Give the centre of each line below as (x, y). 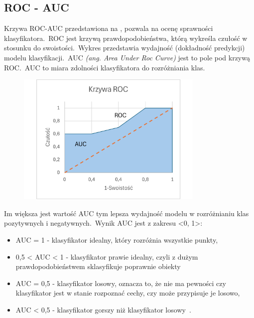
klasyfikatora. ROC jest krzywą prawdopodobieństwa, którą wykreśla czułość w (126, 38)
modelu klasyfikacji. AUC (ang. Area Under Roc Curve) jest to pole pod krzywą (127, 57)
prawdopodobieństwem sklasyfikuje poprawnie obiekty (98, 266)
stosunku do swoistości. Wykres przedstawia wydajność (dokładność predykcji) (125, 48)
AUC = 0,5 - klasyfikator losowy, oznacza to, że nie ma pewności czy (121, 283)
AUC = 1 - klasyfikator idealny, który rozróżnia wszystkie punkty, (117, 240)
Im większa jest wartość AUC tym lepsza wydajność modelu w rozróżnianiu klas (127, 213)
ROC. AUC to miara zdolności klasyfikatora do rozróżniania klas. (105, 67)
